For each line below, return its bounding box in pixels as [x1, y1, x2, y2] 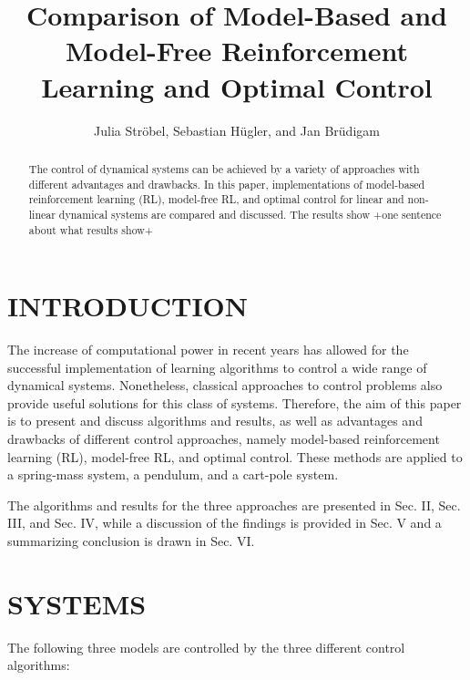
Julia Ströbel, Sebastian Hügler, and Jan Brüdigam [94, 120, 380, 139]
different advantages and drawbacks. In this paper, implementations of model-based [28, 176, 425, 191]
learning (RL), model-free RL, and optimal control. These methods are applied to [7, 447, 463, 466]
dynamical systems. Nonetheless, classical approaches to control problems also [7, 376, 443, 395]
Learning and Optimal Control [41, 67, 433, 105]
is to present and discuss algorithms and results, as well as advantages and [7, 411, 423, 430]
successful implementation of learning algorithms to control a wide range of [7, 357, 427, 376]
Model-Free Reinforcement [65, 32, 409, 69]
